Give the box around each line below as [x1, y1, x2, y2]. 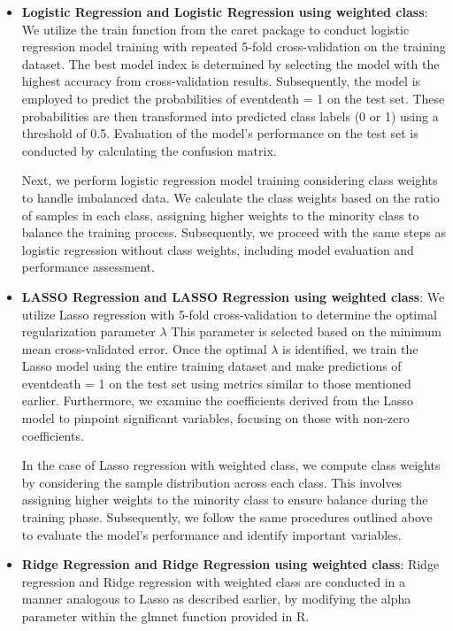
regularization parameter [21, 322, 156, 341]
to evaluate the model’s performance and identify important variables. [21, 525, 402, 543]
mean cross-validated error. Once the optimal [21, 339, 267, 358]
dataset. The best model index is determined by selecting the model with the [21, 54, 440, 73]
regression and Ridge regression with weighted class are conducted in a [21, 572, 406, 590]
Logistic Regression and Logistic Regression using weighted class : [21, 3, 428, 20]
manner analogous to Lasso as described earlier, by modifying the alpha [21, 589, 411, 608]
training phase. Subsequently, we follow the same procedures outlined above [21, 508, 433, 527]
